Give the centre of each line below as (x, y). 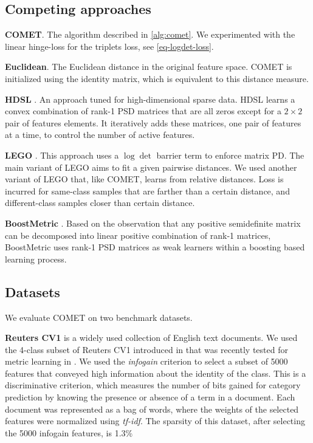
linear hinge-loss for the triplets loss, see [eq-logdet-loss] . (109, 46)
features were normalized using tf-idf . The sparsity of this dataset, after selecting (155, 421)
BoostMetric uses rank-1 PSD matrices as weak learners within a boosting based (155, 247)
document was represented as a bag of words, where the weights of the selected (152, 409)
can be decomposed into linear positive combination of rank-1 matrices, (138, 235)
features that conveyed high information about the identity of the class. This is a (156, 373)
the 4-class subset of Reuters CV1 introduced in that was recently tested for (146, 349)
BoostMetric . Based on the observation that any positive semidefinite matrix (153, 223)
